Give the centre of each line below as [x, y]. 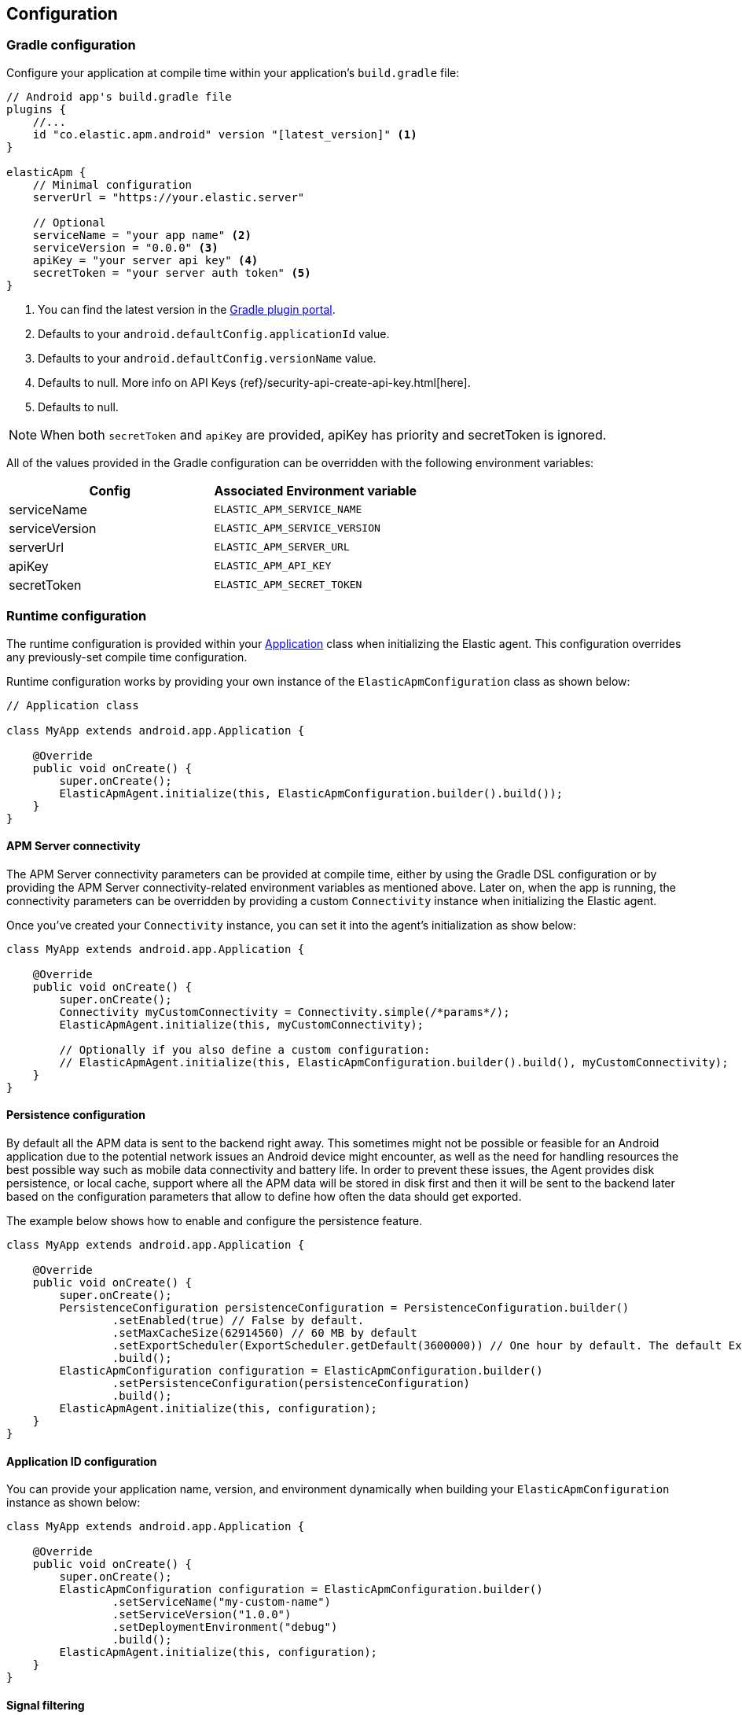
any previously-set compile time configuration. [127, 657]
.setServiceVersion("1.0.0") [202, 1615]
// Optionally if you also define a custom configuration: [245, 1049]
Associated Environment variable [316, 490]
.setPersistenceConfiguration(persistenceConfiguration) [291, 1383]
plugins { [36, 109]
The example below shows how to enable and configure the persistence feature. [215, 1220]
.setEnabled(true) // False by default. [238, 1320]
